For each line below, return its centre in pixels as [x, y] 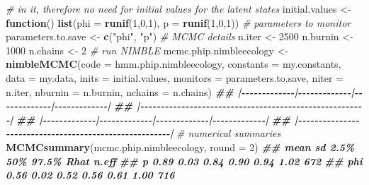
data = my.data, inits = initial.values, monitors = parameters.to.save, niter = [175, 77]
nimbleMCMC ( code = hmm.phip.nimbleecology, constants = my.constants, [174, 64]
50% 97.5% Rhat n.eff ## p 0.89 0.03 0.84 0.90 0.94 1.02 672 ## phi [184, 161]
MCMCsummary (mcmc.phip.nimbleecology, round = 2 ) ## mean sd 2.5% [180, 147]
